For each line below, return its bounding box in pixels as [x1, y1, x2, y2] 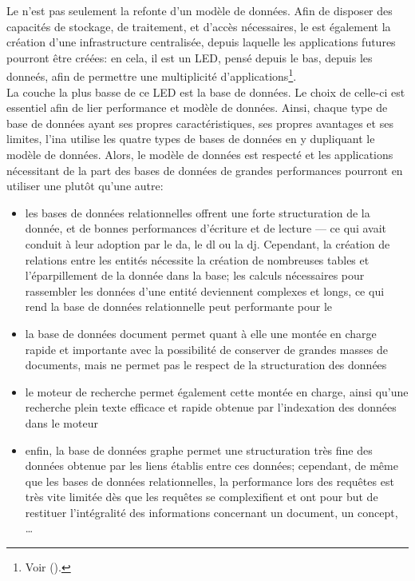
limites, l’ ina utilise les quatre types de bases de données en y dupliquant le [6, 130, 375, 147]
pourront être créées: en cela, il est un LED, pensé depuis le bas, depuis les [6, 49, 373, 66]
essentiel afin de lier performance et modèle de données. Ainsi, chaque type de [6, 99, 388, 116]
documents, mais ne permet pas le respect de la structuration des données [25, 356, 387, 373]
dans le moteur [25, 414, 98, 431]
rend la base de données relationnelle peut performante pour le [25, 298, 332, 315]
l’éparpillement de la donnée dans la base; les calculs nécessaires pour [25, 267, 365, 284]
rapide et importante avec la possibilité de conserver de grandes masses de [25, 340, 388, 357]
